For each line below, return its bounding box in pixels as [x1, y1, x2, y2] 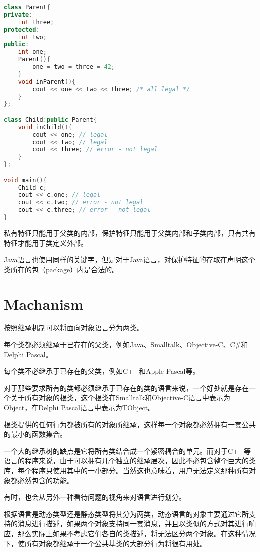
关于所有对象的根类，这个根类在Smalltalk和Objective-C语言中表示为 [10, 392, 231, 403]
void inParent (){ [18, 78, 76, 85]
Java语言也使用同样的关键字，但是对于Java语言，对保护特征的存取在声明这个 [4, 254, 255, 265]
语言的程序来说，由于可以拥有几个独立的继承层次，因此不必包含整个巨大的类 [4, 455, 256, 466]
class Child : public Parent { [4, 116, 97, 123]
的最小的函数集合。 [4, 429, 67, 439]
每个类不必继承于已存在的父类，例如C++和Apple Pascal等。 [4, 366, 200, 376]
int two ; [18, 33, 47, 41]
